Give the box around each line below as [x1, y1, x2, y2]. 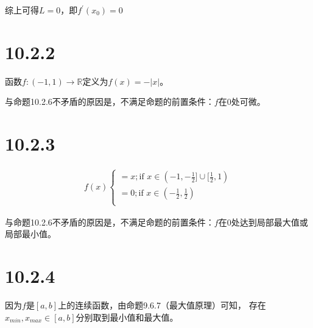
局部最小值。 [5, 227, 56, 240]
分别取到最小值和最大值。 [76, 310, 178, 323]
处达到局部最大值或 [231, 215, 308, 228]
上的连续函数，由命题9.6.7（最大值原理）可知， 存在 [58, 298, 266, 311]
